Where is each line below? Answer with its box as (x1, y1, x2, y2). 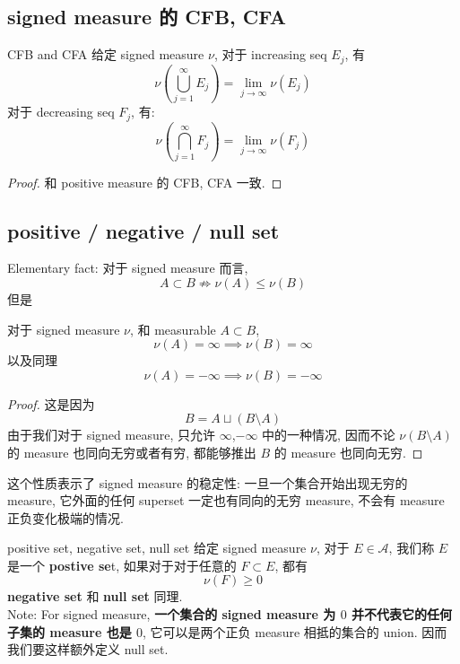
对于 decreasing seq (7, 102, 115, 121)
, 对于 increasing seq (213, 45, 327, 64)
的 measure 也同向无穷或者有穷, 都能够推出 (7, 442, 256, 461)
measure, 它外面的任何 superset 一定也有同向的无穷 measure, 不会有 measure (7, 491, 445, 510)
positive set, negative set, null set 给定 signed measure (7, 538, 307, 557)
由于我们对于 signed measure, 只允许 (7, 425, 215, 444)
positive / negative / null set (7, 216, 280, 244)
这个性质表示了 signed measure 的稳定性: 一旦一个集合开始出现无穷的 (7, 473, 408, 492)
